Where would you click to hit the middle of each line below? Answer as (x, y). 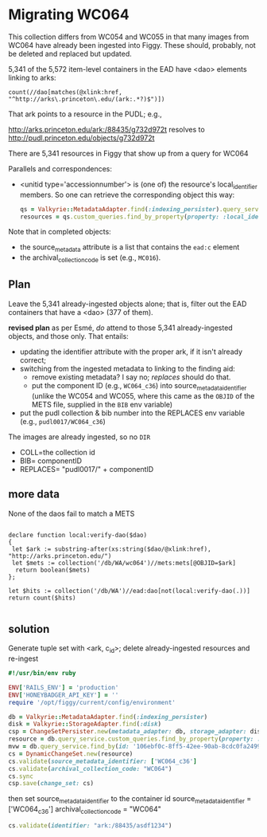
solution (29, 629)
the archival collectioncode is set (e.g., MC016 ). (90, 259)
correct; (33, 360)
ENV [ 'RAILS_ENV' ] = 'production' (64, 687)
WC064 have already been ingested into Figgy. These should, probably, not (132, 45)
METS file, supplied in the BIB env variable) (102, 404)
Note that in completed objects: (60, 232)
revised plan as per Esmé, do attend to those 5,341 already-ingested (120, 328)
